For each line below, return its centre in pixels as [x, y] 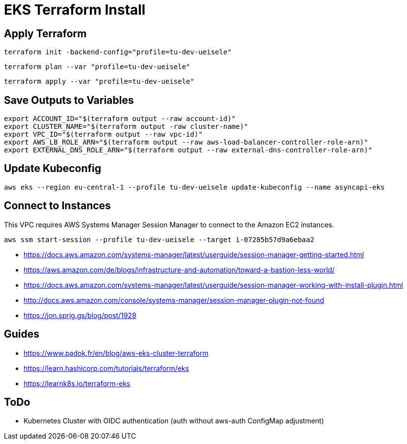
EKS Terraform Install [75, 10]
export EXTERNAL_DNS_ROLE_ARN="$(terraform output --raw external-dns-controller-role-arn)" [188, 150]
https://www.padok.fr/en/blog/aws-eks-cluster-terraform [116, 353]
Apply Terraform [45, 33]
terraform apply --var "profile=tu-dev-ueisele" [99, 82]
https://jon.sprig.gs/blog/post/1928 [80, 315]
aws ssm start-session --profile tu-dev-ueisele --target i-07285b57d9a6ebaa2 [159, 239]
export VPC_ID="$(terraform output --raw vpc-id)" [103, 135]
